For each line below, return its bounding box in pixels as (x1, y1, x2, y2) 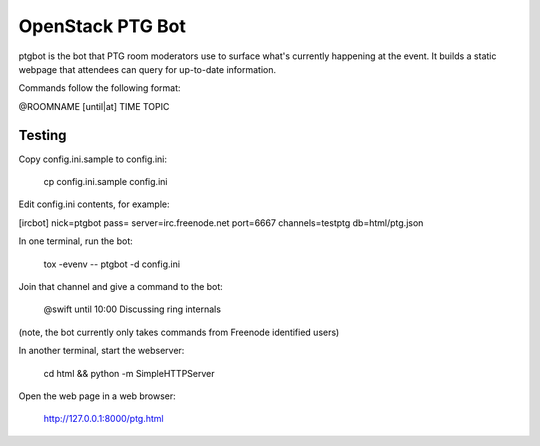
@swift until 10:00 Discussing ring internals (43, 303, 222, 315)
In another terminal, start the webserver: (18, 345, 185, 357)
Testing (18, 126, 67, 144)
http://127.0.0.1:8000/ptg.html (43, 413, 164, 425)
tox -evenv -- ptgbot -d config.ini (43, 258, 180, 270)
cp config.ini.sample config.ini (43, 176, 168, 188)
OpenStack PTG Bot (18, 15, 187, 37)
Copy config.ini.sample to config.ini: (18, 153, 167, 165)
